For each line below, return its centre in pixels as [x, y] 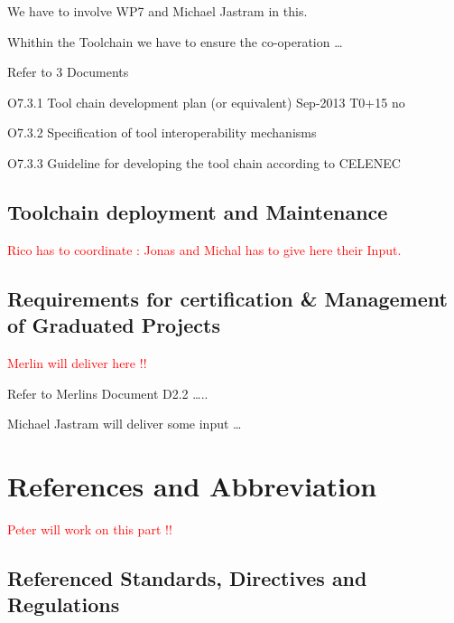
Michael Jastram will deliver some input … [125, 424]
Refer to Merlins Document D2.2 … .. [108, 393]
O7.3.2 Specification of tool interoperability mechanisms [162, 132]
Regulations [64, 604]
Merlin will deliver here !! [77, 362]
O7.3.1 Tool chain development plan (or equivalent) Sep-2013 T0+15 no [206, 102]
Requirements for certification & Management [227, 298]
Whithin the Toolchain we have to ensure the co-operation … [175, 41]
